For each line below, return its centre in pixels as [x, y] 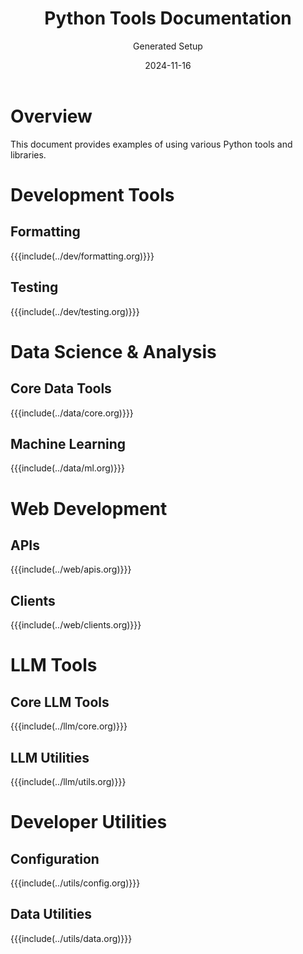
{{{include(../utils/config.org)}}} [75, 883]
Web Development [89, 508]
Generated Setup [168, 46]
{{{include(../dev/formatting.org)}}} [82, 256]
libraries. [28, 154]
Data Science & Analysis [113, 351]
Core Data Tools [61, 388]
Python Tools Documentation [168, 18]
